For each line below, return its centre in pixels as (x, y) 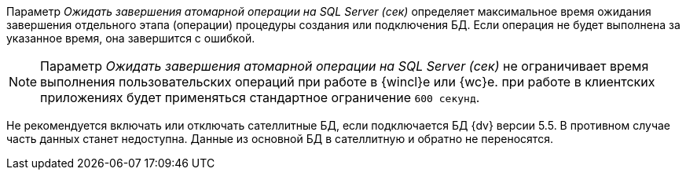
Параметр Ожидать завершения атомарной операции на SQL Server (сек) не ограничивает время (345, 66)
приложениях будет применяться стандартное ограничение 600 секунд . (260, 97)
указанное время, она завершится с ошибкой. (131, 38)
